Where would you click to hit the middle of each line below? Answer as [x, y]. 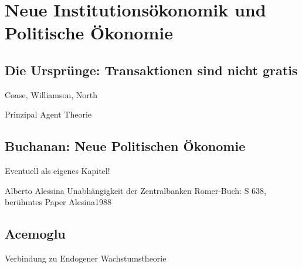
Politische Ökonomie [89, 33]
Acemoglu [35, 234]
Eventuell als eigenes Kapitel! [57, 171]
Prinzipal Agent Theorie [48, 114]
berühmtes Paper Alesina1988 [58, 202]
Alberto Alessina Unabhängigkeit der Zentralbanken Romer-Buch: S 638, [135, 190]
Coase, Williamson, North [51, 94]
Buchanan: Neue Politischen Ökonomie [125, 146]
